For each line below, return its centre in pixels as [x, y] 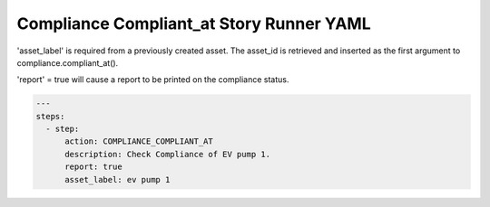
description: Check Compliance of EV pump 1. [168, 154]
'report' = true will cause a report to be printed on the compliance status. [153, 80]
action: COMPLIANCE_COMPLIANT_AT [139, 141]
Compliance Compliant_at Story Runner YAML [194, 24]
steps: [50, 116]
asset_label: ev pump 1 [118, 179]
